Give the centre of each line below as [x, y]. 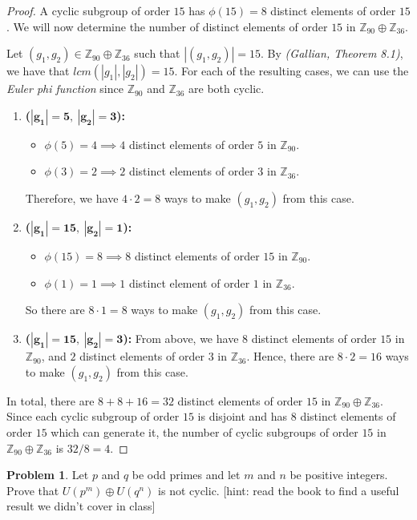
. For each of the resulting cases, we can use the [291, 71]
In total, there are [51, 400]
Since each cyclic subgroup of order [93, 416]
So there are [55, 310]
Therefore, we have [72, 198]
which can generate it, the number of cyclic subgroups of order [204, 431]
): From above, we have [181, 339]
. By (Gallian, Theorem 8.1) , [332, 53]
